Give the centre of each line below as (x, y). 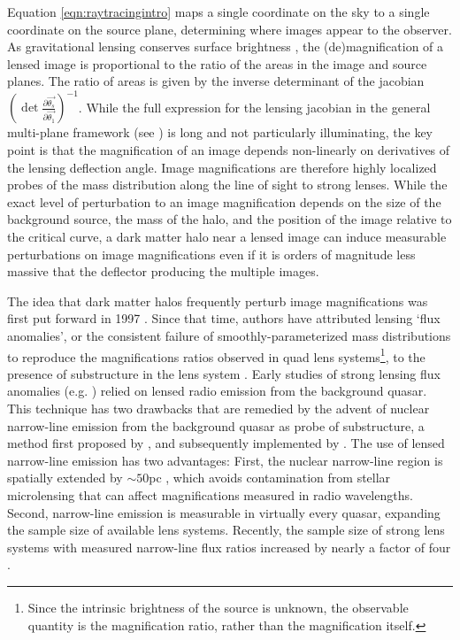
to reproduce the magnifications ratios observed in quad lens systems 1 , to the (216, 355)
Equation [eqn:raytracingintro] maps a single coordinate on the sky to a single (218, 12)
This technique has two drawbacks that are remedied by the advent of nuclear (218, 409)
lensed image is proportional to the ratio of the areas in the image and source (217, 63)
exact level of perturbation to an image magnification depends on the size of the (224, 201)
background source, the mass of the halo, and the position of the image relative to (230, 219)
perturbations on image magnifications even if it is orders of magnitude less (211, 254)
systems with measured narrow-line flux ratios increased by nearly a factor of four (229, 547)
